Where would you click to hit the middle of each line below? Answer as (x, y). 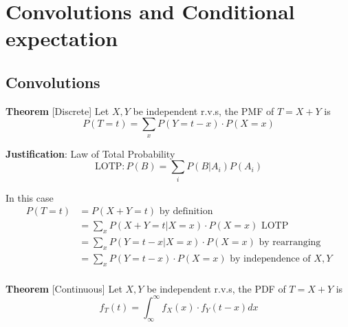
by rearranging (290, 243)
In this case (30, 197)
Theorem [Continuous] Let (64, 288)
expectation (62, 38)
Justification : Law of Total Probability (90, 153)
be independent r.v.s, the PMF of (204, 110)
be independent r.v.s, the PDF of (216, 288)
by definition (186, 212)
